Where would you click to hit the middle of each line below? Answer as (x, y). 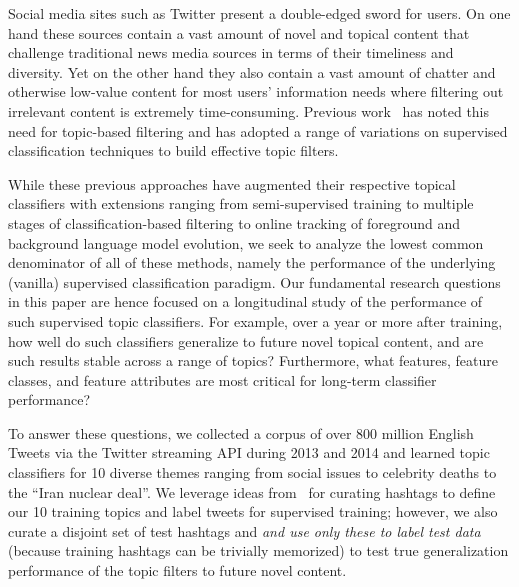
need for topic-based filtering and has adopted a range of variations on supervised (258, 130)
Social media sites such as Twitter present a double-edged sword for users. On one (259, 13)
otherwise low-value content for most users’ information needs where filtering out (256, 91)
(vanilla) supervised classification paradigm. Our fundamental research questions (254, 281)
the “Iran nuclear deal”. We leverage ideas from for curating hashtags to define (252, 491)
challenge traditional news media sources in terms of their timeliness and (231, 52)
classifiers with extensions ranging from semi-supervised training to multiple (241, 203)
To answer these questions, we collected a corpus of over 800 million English (241, 432)
